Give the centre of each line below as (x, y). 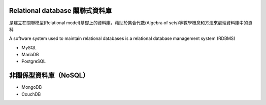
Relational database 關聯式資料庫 (60, 11)
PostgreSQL (34, 61)
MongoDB (32, 87)
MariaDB (30, 55)
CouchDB (31, 94)
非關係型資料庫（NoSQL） (49, 76)
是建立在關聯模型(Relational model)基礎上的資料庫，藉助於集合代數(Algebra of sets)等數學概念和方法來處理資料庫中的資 (131, 23)
